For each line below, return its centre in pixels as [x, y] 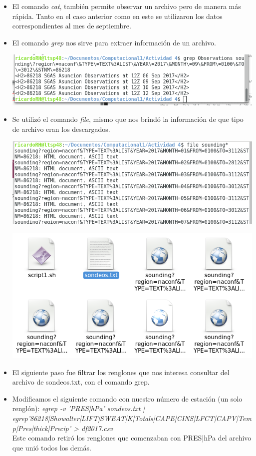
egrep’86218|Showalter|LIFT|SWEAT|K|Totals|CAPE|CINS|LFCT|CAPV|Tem [132, 418]
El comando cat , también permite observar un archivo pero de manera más [127, 6]
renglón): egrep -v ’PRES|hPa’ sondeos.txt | [79, 408]
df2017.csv [97, 428]
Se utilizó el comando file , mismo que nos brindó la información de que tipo [128, 119]
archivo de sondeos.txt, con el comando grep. [81, 382]
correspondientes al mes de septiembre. [72, 26]
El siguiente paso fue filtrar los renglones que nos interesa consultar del [121, 372]
